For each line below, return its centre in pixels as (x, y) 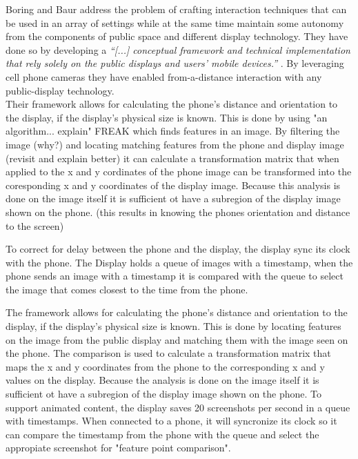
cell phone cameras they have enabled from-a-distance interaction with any (164, 76)
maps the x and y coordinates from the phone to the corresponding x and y (165, 366)
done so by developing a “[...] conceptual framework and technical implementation (178, 49)
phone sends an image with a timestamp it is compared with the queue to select (175, 276)
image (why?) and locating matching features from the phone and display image (175, 144)
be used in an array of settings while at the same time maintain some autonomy (175, 22)
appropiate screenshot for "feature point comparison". (118, 448)
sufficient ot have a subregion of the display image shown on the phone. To (164, 394)
